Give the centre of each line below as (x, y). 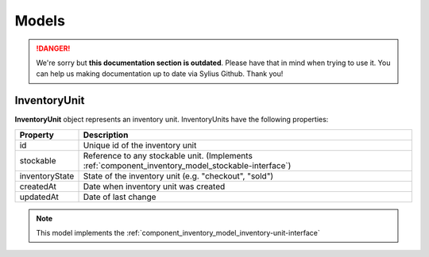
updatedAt (39, 197)
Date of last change (120, 197)
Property (37, 135)
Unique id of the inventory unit (140, 145)
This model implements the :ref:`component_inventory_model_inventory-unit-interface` (178, 233)
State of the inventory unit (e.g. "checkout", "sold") (178, 176)
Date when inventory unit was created (154, 186)
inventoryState (47, 176)
